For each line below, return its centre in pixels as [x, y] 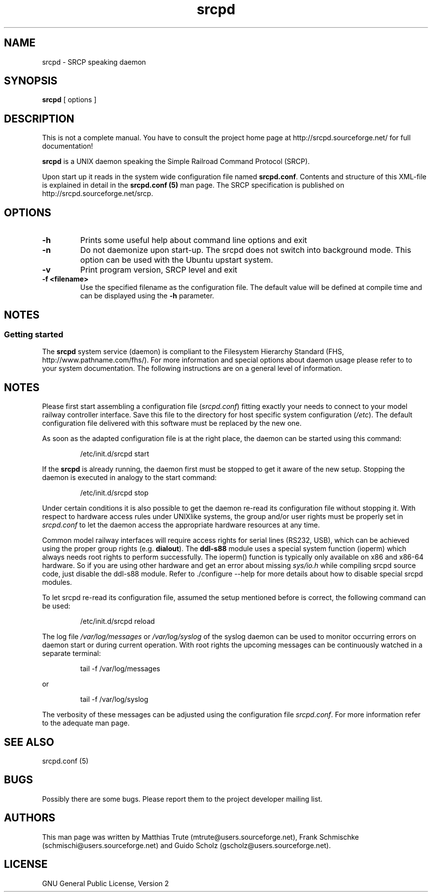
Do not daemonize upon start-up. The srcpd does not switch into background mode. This [246, 250]
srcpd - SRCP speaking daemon [94, 62]
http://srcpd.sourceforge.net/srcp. [98, 194]
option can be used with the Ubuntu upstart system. [177, 260]
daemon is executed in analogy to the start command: [129, 478]
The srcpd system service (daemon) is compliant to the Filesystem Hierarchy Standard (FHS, [193, 352]
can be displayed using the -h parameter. [147, 296]
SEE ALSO [29, 742]
